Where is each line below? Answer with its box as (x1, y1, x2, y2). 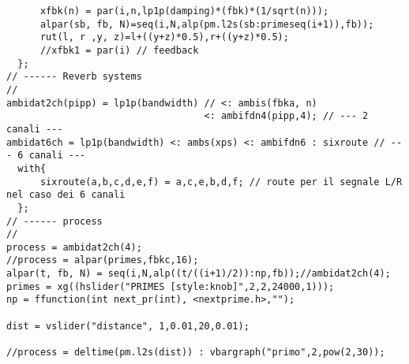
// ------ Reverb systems (6, 71, 142, 83)
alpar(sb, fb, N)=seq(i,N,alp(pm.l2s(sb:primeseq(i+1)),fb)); (39, 18, 374, 30)
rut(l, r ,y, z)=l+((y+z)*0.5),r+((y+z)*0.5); (39, 32, 289, 43)
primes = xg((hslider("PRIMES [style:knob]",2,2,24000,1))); (6, 280, 335, 292)
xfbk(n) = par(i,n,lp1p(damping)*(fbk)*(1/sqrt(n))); (39, 6, 329, 17)
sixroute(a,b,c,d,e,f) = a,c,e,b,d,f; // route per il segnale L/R (39, 176, 403, 188)
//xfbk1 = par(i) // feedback (39, 44, 199, 56)
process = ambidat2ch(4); (6, 241, 142, 253)
